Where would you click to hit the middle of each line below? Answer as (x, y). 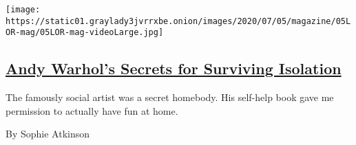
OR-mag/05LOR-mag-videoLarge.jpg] (85, 33)
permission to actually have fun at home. (92, 110)
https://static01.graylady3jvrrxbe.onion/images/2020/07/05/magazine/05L (178, 21)
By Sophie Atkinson (48, 134)
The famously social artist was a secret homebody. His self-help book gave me (170, 97)
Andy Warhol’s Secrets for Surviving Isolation (174, 68)
